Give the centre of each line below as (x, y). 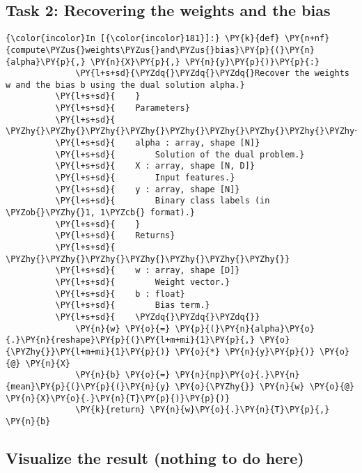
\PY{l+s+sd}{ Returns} (115, 236)
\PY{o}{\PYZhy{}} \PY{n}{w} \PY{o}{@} (265, 386)
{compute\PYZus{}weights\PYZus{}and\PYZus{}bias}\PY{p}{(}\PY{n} (160, 50)
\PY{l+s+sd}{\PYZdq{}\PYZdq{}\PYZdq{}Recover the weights (212, 73)
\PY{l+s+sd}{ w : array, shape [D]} (148, 271)
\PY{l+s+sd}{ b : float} (120, 294)
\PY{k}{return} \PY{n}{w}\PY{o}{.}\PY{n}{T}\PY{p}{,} (203, 410)
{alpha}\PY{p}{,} (46, 62)
